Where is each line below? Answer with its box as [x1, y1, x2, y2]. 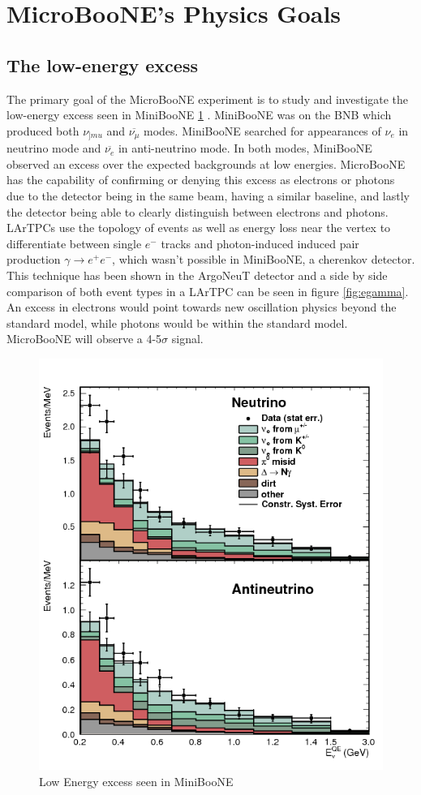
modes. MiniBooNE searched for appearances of [144, 122, 381, 139]
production [6, 251, 61, 268]
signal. [171, 330, 204, 347]
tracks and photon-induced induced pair [161, 234, 359, 251]
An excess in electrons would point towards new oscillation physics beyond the [6, 299, 397, 316]
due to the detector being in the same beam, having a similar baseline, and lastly [6, 187, 410, 204]
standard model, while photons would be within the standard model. [6, 314, 348, 331]
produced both [6, 122, 79, 139]
